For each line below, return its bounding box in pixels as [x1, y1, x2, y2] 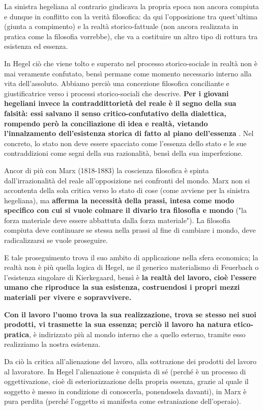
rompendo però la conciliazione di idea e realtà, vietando [4, 118, 208, 128]
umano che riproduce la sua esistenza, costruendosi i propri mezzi [4, 282, 240, 292]
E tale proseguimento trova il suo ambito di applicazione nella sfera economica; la [4, 252, 258, 262]
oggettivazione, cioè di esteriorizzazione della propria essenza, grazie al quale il [4, 376, 249, 387]
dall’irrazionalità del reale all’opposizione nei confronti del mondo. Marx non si [4, 175, 250, 185]
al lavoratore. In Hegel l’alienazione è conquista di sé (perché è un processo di [4, 366, 246, 376]
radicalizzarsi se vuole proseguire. [4, 235, 108, 245]
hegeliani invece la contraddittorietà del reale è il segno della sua [4, 98, 237, 108]
